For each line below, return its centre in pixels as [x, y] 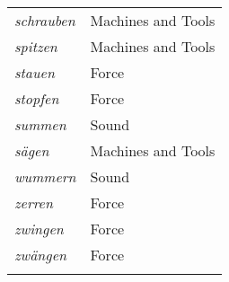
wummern [45, 176]
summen [40, 124]
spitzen [36, 46]
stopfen [37, 98]
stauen [35, 72]
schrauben [45, 20]
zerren [34, 203]
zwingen [39, 229]
